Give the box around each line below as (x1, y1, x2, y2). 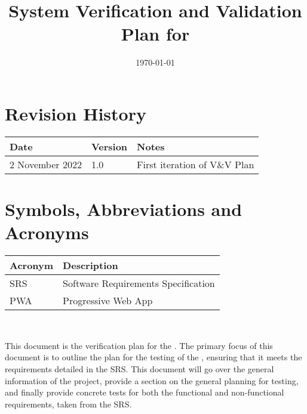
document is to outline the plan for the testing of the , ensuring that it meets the (5, 351, 302, 363)
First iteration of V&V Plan (137, 157, 254, 171)
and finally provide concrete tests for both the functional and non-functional (5, 386, 284, 398)
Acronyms (5, 220, 89, 245)
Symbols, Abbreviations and (5, 197, 242, 221)
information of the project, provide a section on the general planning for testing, (5, 374, 299, 387)
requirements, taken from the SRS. (5, 397, 132, 410)
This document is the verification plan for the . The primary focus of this (5, 339, 273, 351)
